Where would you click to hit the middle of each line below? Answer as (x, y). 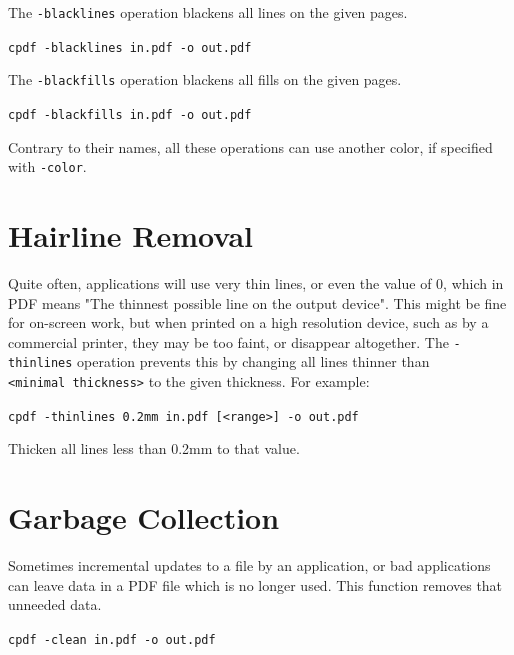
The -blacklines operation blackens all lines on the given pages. (208, 12)
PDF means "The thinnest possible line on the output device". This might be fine (257, 302)
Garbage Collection (144, 517)
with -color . (47, 166)
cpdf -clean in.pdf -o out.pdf (112, 639)
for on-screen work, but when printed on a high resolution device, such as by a (248, 322)
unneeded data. (55, 604)
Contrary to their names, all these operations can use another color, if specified (250, 146)
